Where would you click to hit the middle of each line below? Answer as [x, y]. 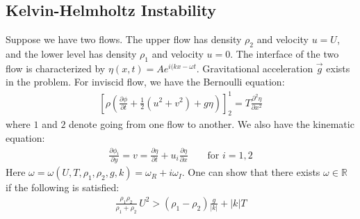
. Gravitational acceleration [255, 68]
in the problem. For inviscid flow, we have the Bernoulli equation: [145, 82]
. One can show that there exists [251, 172]
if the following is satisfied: [63, 187]
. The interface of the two [285, 54]
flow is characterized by [56, 68]
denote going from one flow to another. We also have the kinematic [212, 124]
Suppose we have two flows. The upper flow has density [124, 39]
